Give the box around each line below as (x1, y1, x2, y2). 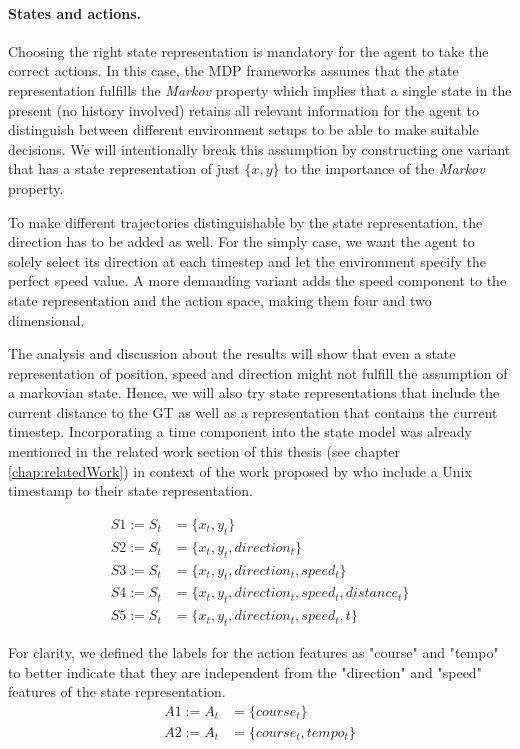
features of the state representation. (8, 681, 226, 702)
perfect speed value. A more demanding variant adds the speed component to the (8, 270, 507, 291)
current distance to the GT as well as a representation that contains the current (8, 401, 498, 422)
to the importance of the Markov (284, 158, 485, 179)
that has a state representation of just (8, 158, 240, 179)
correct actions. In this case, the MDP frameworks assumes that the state (8, 60, 459, 81)
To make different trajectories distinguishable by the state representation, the (8, 211, 483, 232)
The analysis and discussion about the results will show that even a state (8, 343, 456, 364)
